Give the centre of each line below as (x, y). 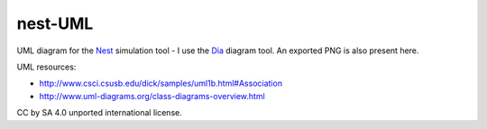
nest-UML (55, 23)
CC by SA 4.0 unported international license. (99, 113)
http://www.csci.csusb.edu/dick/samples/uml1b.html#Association (161, 83)
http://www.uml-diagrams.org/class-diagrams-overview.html (152, 96)
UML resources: (46, 67)
